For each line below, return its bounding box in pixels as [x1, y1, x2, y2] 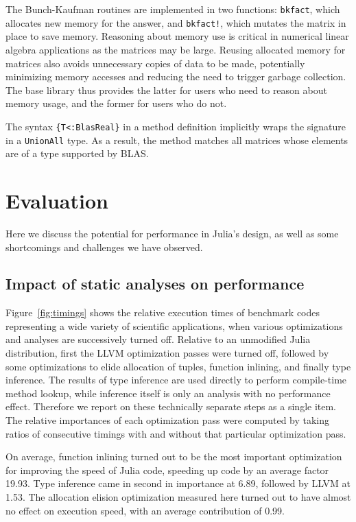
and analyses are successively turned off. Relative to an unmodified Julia [5, 332, 311, 346]
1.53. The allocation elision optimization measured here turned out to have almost [5, 490, 351, 504]
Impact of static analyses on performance [5, 273, 305, 294]
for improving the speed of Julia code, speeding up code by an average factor [5, 462, 329, 477]
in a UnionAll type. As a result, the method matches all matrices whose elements [5, 132, 348, 147]
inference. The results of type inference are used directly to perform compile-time [5, 372, 347, 387]
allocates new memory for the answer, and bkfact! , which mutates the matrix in [5, 15, 346, 29]
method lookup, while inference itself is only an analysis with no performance [5, 385, 331, 400]
